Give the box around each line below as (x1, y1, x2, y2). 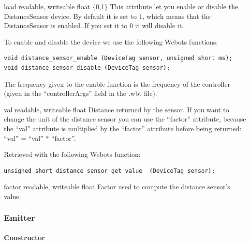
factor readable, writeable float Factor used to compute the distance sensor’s (4, 182, 230, 192)
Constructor (4, 232, 45, 242)
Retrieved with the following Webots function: (4, 149, 141, 159)
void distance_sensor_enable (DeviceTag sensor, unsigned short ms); (4, 55, 233, 62)
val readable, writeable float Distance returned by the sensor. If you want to (4, 104, 229, 114)
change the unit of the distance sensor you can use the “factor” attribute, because (4, 114, 246, 124)
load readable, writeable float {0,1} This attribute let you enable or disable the (4, 1, 238, 11)
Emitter (4, 212, 35, 224)
